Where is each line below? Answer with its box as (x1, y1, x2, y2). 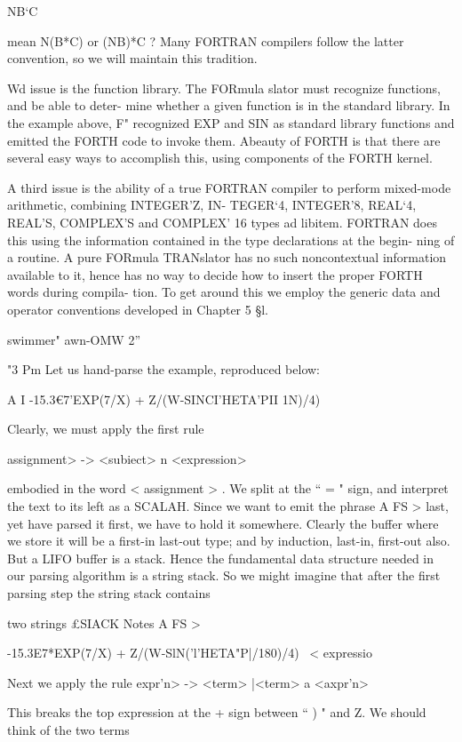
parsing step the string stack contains (7, 584, 211, 602)
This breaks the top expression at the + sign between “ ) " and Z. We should (7, 703, 426, 722)
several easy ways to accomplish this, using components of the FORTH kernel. (7, 148, 433, 167)
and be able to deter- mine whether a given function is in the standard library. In (7, 96, 450, 115)
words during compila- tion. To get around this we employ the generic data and (7, 283, 441, 301)
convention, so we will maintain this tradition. (7, 49, 258, 68)
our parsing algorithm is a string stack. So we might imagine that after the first (7, 566, 441, 585)
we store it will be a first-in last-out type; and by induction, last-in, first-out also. (7, 531, 450, 550)
